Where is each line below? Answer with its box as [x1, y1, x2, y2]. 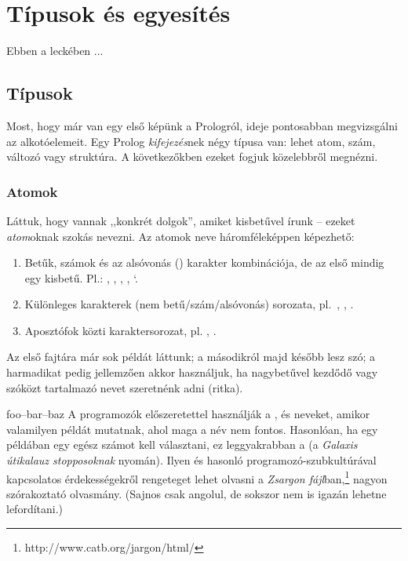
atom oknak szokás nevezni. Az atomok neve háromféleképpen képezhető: [6, 228, 355, 244]
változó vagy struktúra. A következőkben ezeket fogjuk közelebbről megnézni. [6, 148, 378, 165]
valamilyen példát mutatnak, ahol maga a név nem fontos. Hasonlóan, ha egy [6, 421, 378, 437]
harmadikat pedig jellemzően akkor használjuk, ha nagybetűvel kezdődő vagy [6, 364, 378, 381]
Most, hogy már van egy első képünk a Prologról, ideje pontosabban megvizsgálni [6, 117, 398, 133]
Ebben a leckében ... [6, 42, 104, 59]
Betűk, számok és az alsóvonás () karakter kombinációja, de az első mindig [24, 254, 384, 271]
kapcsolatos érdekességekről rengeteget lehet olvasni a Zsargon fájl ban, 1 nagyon [6, 468, 388, 486]
